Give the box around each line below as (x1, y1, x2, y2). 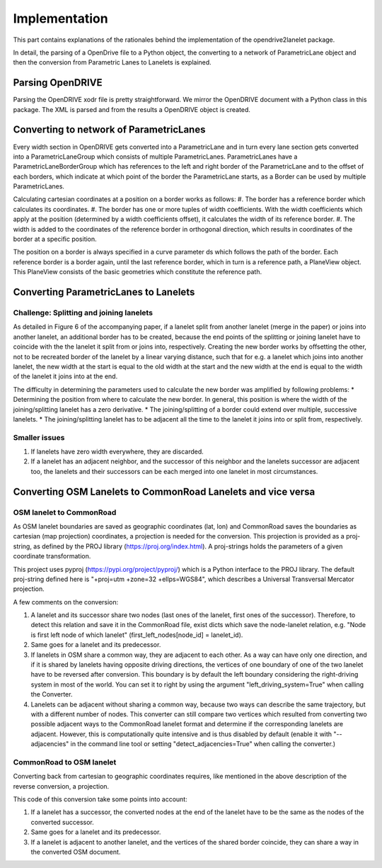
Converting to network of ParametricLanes (13, 124, 206, 136)
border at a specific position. (13, 235, 97, 244)
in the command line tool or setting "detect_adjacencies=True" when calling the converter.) (70, 740, 336, 748)
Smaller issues (13, 432, 65, 442)
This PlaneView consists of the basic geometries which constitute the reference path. (13, 268, 262, 276)
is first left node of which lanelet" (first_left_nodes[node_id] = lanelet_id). (30, 631, 243, 639)
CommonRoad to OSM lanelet (13, 757, 117, 767)
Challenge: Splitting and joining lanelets (13, 308, 154, 317)
